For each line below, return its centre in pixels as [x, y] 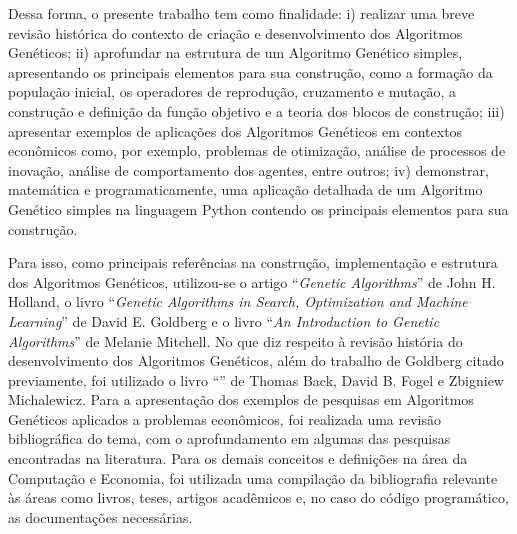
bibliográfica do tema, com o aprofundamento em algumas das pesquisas [229, 438]
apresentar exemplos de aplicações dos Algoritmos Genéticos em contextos [235, 130]
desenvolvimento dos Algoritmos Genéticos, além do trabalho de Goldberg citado [256, 360]
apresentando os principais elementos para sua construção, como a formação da [250, 71]
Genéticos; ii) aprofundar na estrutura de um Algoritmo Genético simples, [235, 52]
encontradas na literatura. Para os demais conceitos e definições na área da [238, 458]
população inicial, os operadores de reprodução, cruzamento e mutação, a [232, 91]
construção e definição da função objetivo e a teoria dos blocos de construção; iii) [256, 110]
